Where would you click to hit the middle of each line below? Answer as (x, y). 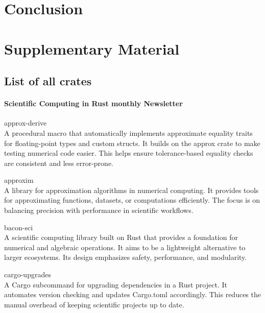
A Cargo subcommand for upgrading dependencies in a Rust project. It (116, 284)
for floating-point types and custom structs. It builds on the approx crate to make (132, 143)
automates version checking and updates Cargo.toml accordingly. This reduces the (132, 294)
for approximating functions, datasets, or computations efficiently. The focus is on (132, 200)
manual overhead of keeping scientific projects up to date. (94, 304)
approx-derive (26, 123)
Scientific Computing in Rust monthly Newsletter (93, 103)
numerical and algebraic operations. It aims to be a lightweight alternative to (125, 247)
